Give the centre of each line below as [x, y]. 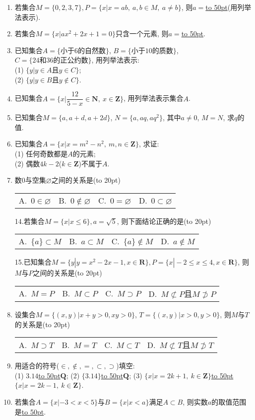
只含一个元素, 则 [142, 34]
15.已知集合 [33, 262]
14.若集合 [30, 221]
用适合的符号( [37, 366]
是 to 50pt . [30, 411]
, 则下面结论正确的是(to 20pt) [164, 221]
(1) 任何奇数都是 [41, 153]
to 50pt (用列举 [228, 7]
